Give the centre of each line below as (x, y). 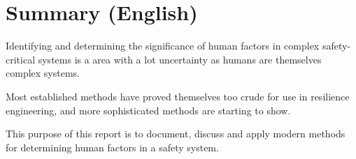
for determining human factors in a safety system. (112, 147)
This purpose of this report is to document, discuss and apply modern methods (176, 134)
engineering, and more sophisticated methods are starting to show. (148, 110)
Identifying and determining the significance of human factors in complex (163, 46)
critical (21, 59)
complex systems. (43, 73)
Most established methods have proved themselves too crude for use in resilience (178, 96)
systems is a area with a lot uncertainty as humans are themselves (180, 59)
